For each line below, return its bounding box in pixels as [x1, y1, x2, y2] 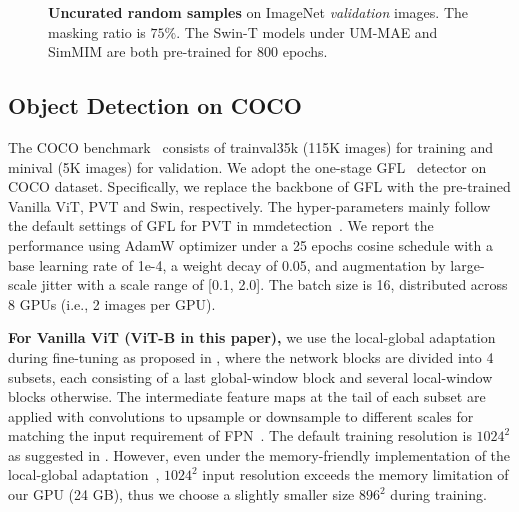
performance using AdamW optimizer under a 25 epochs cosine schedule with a [8, 234, 493, 255]
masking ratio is [48, 21, 146, 42]
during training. [390, 484, 487, 505]
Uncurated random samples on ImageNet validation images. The [48, 2, 469, 22]
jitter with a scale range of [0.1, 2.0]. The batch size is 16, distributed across [41, 274, 508, 295]
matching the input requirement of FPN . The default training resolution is [8, 425, 472, 446]
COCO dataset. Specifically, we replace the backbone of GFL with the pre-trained [8, 176, 511, 197]
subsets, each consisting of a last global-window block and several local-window [8, 366, 493, 387]
